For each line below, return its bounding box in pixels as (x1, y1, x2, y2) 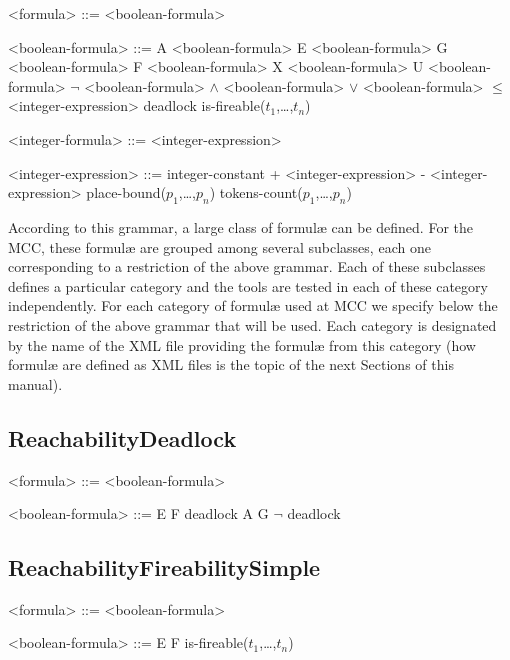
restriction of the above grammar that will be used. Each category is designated (8, 314, 497, 335)
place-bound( (86, 182, 167, 203)
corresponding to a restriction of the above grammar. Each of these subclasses (8, 256, 486, 277)
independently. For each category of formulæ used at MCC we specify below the (8, 295, 498, 316)
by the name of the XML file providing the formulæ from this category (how (8, 334, 476, 355)
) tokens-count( (209, 182, 303, 203)
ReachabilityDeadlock (8, 422, 237, 453)
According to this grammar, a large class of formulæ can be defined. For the (8, 216, 473, 237)
